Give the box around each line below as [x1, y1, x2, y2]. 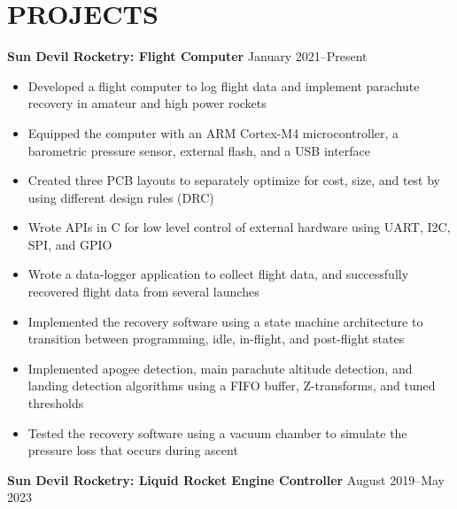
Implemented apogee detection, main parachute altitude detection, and [27, 359, 413, 377]
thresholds [27, 394, 84, 413]
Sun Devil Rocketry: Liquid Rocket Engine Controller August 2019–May [7, 470, 445, 489]
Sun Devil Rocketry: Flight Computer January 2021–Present [7, 47, 368, 66]
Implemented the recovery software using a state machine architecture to [27, 312, 423, 330]
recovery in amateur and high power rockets [27, 94, 267, 112]
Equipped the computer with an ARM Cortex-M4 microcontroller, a [27, 123, 399, 142]
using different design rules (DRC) [27, 188, 214, 206]
